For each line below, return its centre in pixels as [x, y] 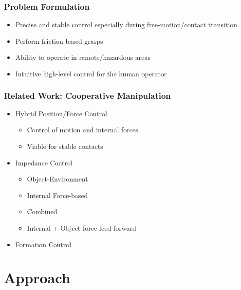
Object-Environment [57, 179]
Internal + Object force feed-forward [82, 227]
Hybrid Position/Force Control [61, 113]
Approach [37, 278]
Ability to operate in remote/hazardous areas [83, 57]
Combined [42, 211]
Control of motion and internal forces [83, 130]
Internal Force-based [57, 195]
